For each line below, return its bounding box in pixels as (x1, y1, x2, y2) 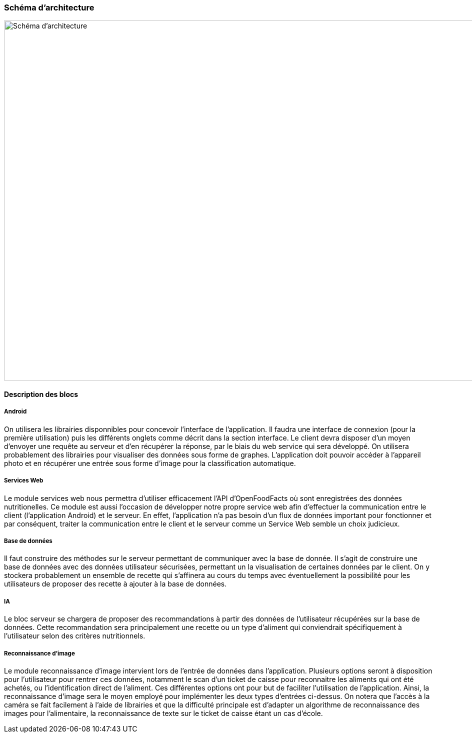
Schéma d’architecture (4, 2, 94, 12)
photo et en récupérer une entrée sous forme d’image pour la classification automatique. (4, 458, 296, 467)
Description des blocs (4, 389, 78, 398)
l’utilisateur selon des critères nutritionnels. (4, 631, 145, 640)
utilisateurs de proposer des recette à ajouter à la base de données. (4, 579, 227, 588)
